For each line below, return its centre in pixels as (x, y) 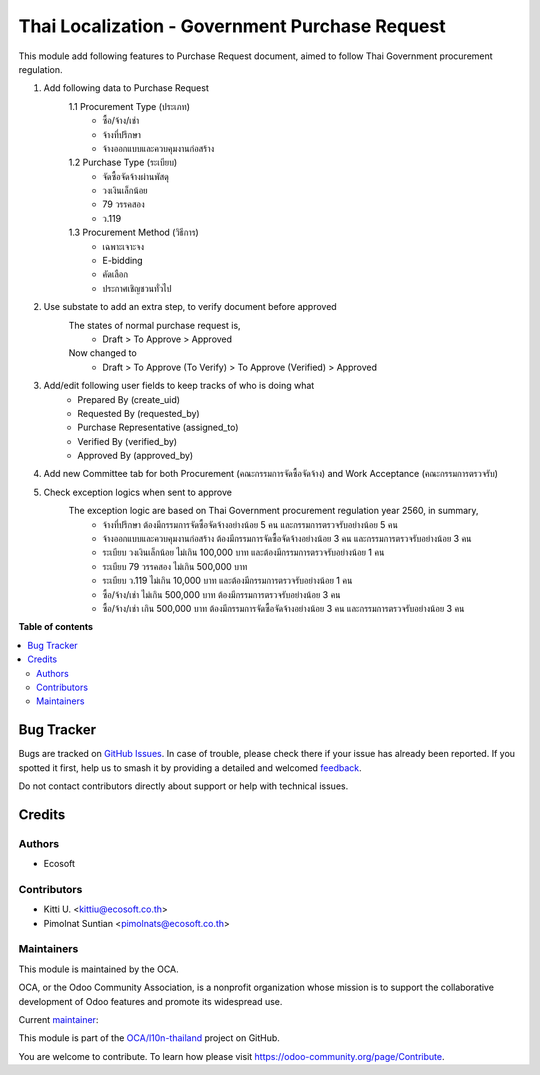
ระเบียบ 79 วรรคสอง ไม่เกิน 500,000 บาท (175, 566)
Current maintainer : (58, 1020)
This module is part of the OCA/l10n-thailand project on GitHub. (149, 1038)
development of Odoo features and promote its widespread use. (150, 1001)
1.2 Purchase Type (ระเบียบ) (123, 162)
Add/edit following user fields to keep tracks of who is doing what (179, 386)
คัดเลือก (115, 274)
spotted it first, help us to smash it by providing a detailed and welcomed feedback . (190, 767)
